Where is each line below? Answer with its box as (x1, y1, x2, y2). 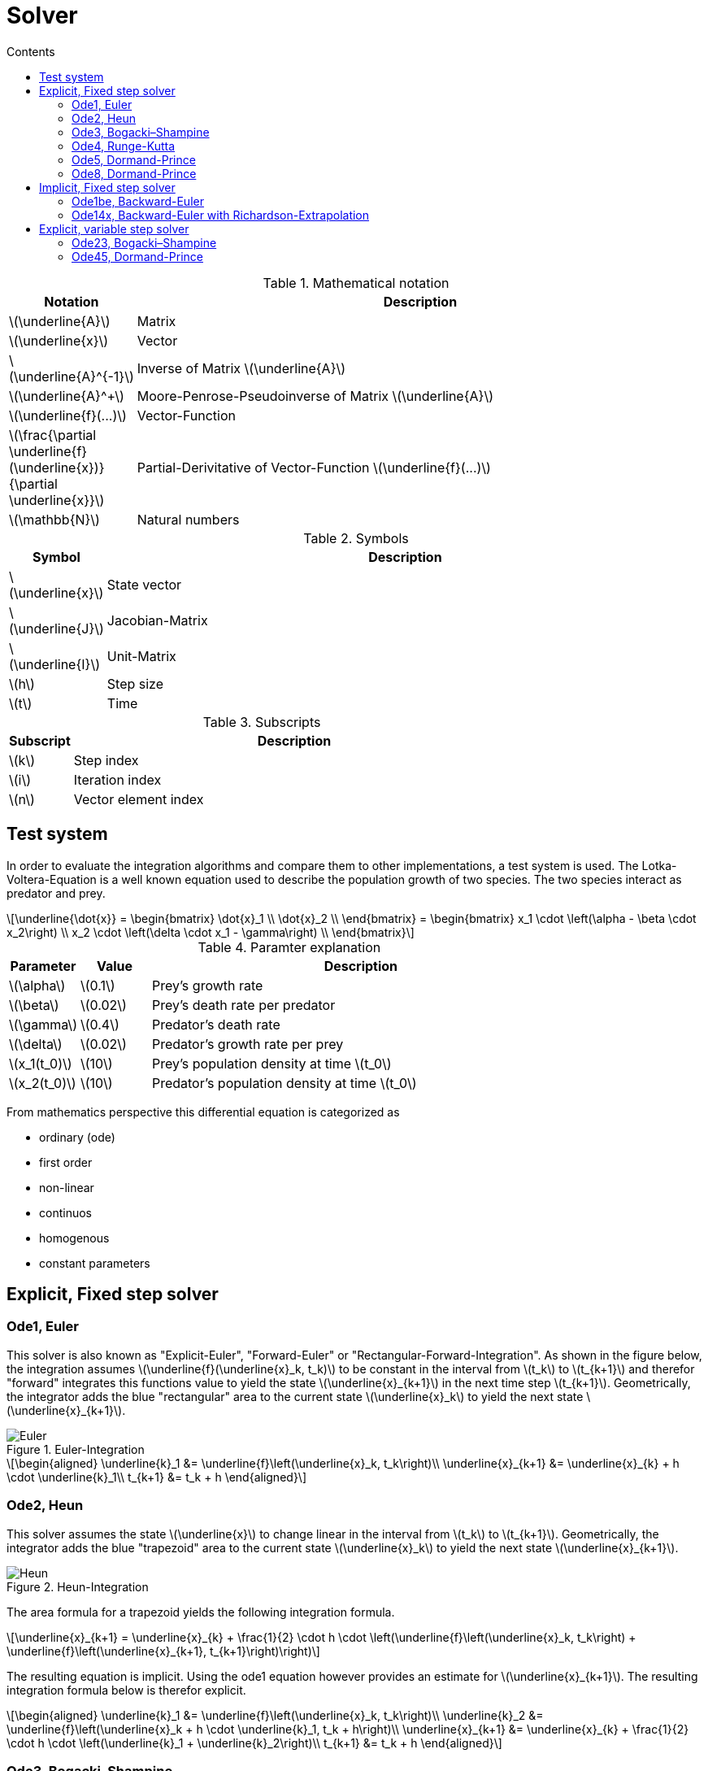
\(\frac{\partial (9, 426, 97, 443)
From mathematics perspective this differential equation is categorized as (7, 1104, 400, 1119)
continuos (39, 1205, 92, 1220)
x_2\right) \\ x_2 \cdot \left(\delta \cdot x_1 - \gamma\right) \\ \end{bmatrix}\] (7, 925, 415, 939)
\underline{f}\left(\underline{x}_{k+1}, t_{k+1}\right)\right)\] (7, 1643, 320, 1658)
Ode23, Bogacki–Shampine (72, 235, 217, 250)
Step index (73, 751, 139, 768)
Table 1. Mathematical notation (263, 274, 450, 291)
